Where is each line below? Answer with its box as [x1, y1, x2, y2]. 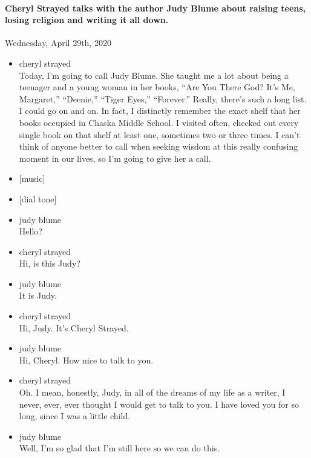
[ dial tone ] [19, 192, 57, 205]
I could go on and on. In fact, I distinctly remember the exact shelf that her [19, 104, 301, 117]
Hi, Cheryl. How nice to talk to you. [19, 353, 154, 366]
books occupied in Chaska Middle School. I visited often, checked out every [19, 116, 299, 128]
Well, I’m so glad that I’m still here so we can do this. [19, 442, 220, 454]
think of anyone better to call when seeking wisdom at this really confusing [19, 140, 298, 153]
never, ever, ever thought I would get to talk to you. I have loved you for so [19, 397, 299, 410]
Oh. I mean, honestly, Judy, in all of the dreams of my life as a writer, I [19, 386, 286, 399]
